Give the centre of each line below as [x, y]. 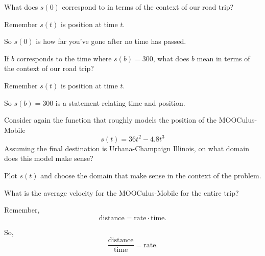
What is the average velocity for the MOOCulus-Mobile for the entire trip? [122, 192]
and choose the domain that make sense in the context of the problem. [151, 176]
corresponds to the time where [64, 58]
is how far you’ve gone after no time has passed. [111, 41]
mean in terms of [223, 58]
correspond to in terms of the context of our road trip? [148, 7]
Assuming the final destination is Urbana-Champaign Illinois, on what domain [127, 148]
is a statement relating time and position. [120, 102]
